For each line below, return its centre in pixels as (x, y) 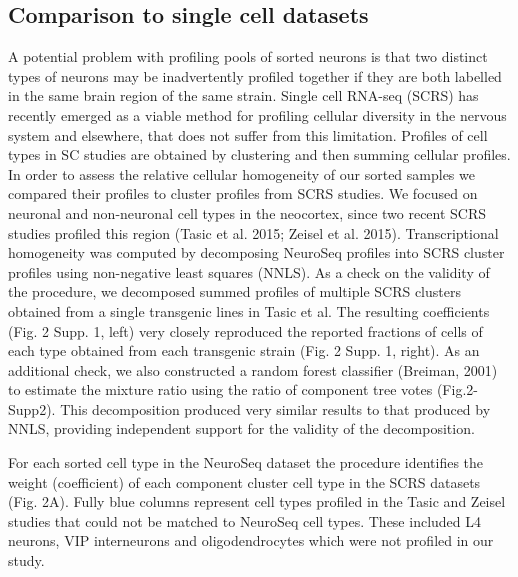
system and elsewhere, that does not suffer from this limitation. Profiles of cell (248, 134)
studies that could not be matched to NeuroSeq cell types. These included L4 (245, 520)
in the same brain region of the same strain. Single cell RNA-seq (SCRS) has (243, 95)
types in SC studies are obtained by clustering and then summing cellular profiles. (259, 154)
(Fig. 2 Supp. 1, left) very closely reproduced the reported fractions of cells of (245, 330)
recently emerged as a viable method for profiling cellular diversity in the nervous (257, 114)
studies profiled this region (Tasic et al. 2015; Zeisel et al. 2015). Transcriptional (253, 232)
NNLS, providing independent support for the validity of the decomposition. (241, 428)
